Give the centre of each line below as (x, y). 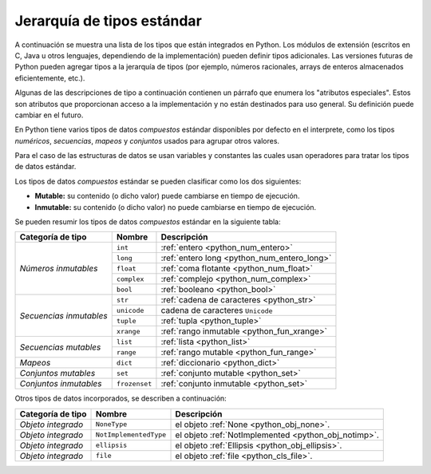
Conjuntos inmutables (61, 384)
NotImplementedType (131, 435)
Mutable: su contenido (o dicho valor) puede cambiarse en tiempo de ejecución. (167, 196)
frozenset (134, 383)
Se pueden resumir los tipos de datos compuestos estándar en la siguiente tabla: (148, 222)
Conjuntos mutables (57, 373)
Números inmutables (59, 269)
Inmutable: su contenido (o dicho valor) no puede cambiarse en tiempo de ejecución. (176, 207)
